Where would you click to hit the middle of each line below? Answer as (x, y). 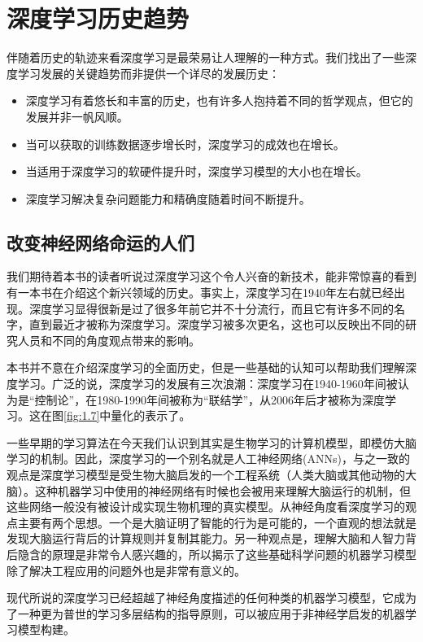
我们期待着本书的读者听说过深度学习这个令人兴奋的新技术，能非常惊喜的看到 (211, 276)
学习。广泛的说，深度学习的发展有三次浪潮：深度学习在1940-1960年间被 (207, 384)
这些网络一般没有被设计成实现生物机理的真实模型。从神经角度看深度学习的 (206, 507)
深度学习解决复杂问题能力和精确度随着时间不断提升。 (168, 198)
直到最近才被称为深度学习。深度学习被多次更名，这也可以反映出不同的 (217, 324)
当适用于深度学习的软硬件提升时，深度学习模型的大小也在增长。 (196, 171)
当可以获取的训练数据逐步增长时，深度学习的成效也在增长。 (185, 144)
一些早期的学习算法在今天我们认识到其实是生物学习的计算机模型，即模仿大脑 (211, 442)
